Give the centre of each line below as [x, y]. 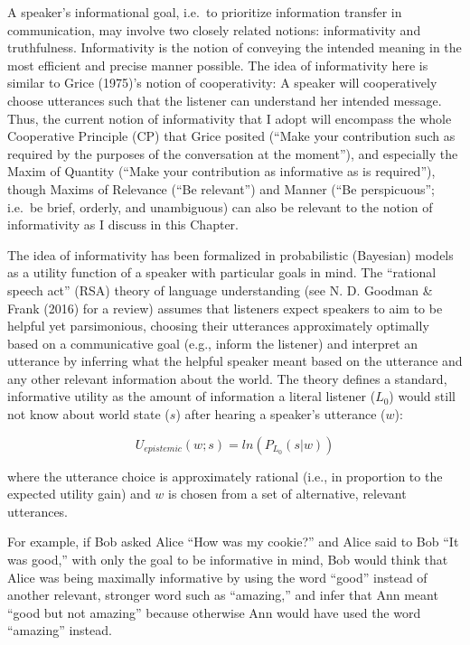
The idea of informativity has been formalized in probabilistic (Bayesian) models [230, 254]
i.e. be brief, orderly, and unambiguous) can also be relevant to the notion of [220, 206]
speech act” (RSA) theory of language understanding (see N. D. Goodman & [220, 290]
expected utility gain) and [79, 494]
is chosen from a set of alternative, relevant [287, 494]
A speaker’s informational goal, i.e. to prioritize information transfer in [205, 12]
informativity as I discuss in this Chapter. [123, 224]
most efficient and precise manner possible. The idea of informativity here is [218, 65]
